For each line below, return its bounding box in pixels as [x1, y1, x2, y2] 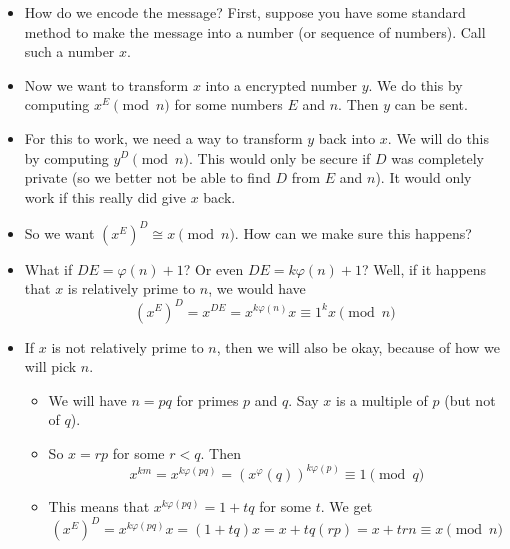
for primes [176, 389, 239, 410]
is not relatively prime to [51, 336, 204, 357]
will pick [24, 356, 77, 377]
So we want [24, 222, 95, 243]
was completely [391, 147, 484, 168]
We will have [48, 389, 127, 410]
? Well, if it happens [361, 258, 487, 279]
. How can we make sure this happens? [234, 222, 472, 243]
